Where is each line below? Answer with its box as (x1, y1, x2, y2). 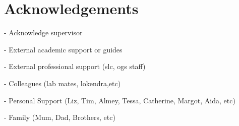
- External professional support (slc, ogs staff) (4, 61, 146, 72)
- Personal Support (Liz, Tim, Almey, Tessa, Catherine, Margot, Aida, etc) (4, 95, 235, 105)
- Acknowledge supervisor (4, 27, 83, 38)
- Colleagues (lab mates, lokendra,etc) (4, 78, 121, 88)
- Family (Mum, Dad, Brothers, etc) (4, 112, 115, 122)
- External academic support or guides (4, 44, 123, 54)
